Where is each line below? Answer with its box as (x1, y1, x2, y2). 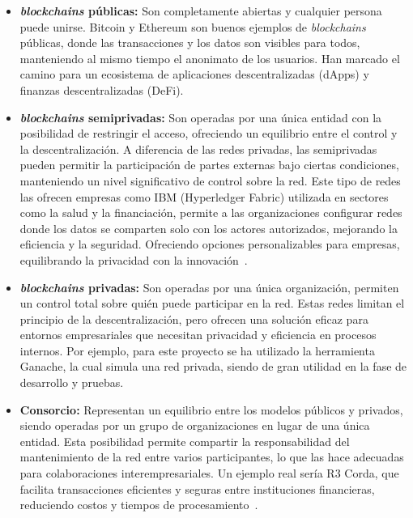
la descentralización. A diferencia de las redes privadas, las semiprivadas (19, 140, 377, 157)
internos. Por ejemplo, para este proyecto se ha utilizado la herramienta (19, 342, 375, 359)
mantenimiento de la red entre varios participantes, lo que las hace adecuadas (19, 448, 404, 465)
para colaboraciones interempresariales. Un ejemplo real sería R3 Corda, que (19, 465, 399, 482)
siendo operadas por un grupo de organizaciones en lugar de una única (19, 417, 370, 434)
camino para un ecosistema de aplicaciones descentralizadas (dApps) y (19, 66, 369, 83)
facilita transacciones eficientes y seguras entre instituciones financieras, (19, 480, 375, 497)
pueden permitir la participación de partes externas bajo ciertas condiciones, (19, 156, 399, 173)
